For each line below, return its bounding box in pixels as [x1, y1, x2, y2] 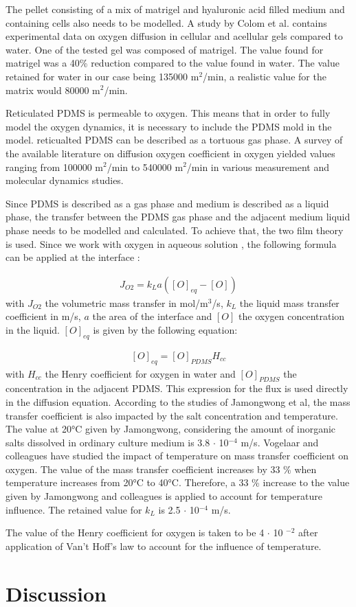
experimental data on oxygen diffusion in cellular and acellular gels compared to [5, 29, 343, 43]
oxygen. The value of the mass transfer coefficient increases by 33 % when [5, 461, 317, 476]
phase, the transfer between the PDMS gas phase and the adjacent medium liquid [5, 209, 351, 224]
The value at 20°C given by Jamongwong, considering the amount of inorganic [5, 422, 336, 436]
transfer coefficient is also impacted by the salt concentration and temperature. [5, 408, 338, 422]
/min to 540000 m [107, 159, 183, 174]
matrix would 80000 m [5, 82, 100, 97]
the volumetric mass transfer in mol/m [45, 295, 208, 310]
